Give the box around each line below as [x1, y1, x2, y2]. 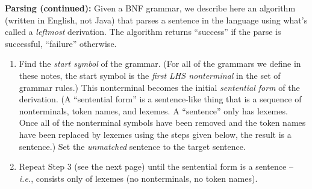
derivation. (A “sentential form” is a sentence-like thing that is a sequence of [19, 93, 302, 105]
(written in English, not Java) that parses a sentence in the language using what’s [5, 13, 308, 26]
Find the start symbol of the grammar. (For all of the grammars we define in [19, 57, 301, 70]
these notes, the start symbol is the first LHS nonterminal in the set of [19, 69, 281, 81]
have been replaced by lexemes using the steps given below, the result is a [19, 128, 292, 140]
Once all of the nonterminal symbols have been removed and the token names [19, 116, 306, 129]
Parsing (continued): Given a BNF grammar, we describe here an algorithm [5, 2, 296, 14]
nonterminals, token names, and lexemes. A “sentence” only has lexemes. [19, 104, 288, 117]
